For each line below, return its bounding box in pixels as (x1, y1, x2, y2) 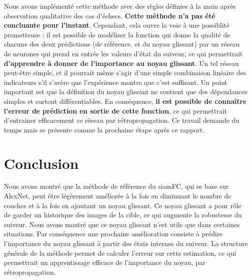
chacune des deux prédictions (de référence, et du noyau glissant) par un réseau (4, 39, 240, 49)
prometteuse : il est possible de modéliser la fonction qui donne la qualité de (4, 29, 230, 39)
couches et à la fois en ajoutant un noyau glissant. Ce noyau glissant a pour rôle (4, 200, 241, 210)
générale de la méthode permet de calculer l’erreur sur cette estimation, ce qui (4, 247, 236, 258)
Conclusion (4, 153, 79, 173)
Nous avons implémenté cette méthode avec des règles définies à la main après (4, 1, 236, 11)
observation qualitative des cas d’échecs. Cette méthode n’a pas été (4, 10, 216, 20)
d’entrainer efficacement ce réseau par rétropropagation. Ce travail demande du (4, 115, 239, 125)
